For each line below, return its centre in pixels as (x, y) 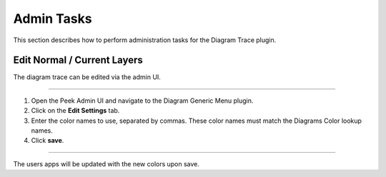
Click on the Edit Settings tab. (75, 111)
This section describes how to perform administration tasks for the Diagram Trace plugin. (145, 40)
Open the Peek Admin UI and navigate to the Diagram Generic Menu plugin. (142, 101)
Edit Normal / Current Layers (78, 60)
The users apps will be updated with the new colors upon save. (107, 163)
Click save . (48, 141)
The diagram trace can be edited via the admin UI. (87, 77)
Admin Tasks (53, 19)
